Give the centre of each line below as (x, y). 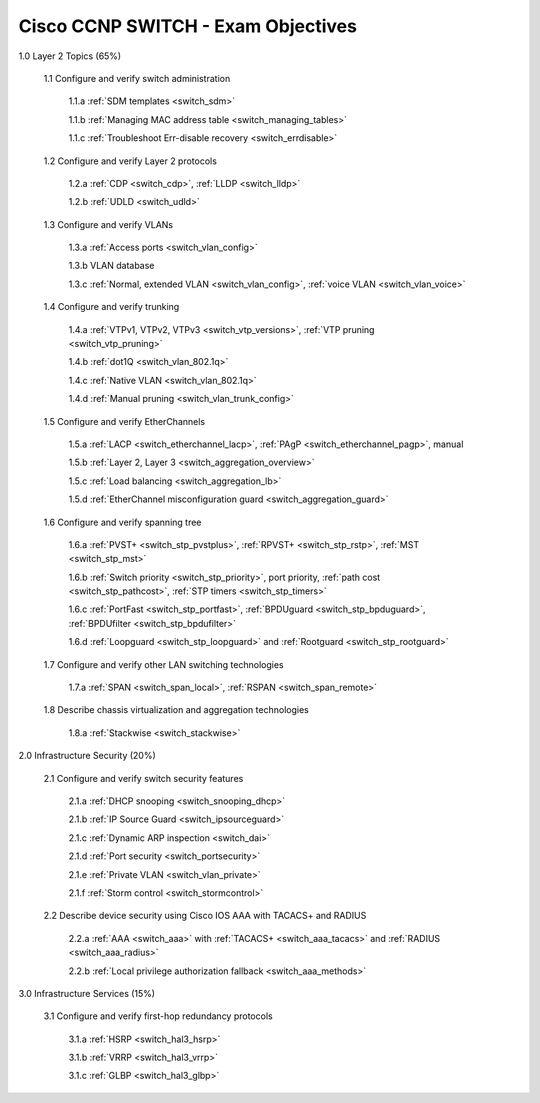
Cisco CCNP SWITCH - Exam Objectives (187, 26)
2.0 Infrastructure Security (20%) (87, 756)
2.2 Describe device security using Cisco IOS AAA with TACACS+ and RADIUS (205, 916)
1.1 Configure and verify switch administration (137, 78)
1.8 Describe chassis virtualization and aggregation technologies (176, 710)
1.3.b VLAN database (111, 266)
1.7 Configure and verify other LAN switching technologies (163, 664)
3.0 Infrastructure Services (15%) (86, 993)
